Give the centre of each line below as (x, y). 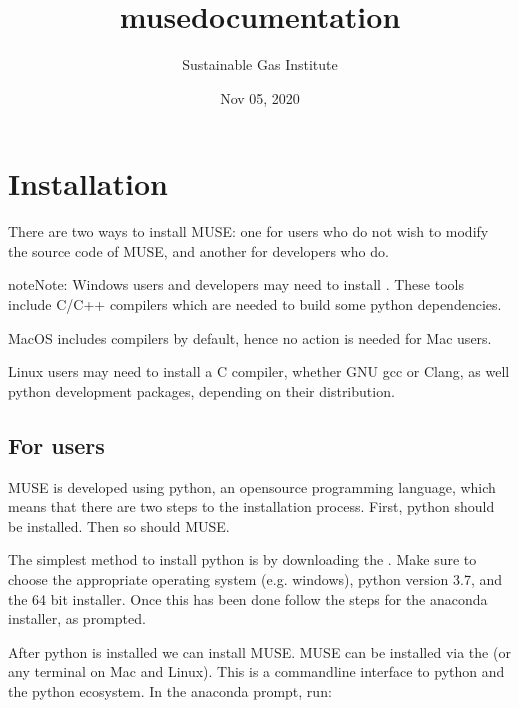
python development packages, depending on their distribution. (201, 390)
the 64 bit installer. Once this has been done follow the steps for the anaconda (248, 598)
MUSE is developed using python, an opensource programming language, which (252, 486)
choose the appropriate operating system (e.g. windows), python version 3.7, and (255, 578)
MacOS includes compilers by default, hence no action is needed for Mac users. (250, 337)
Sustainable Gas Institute (260, 64)
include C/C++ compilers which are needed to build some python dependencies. (255, 304)
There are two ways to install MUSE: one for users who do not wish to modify (248, 231)
